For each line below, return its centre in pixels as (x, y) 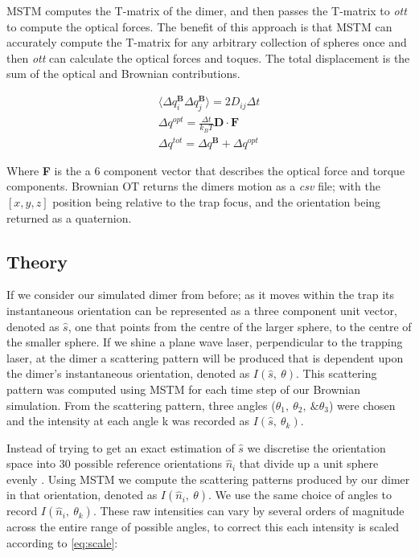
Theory (37, 261)
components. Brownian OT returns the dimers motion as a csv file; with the (193, 186)
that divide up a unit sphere (309, 463)
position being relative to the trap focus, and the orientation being (217, 201)
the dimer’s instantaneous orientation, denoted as (128, 373)
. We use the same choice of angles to (300, 495)
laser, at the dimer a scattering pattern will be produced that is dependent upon (205, 357)
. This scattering (336, 373)
